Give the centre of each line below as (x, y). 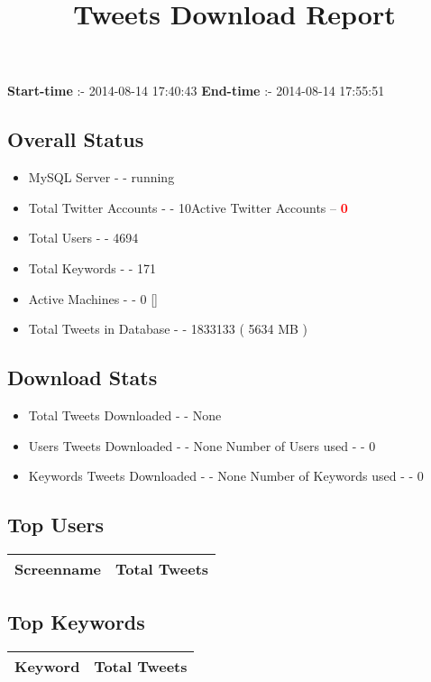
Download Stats (83, 378)
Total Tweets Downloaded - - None (125, 415)
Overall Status (76, 139)
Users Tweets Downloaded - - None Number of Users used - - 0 (202, 445)
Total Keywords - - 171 (92, 267)
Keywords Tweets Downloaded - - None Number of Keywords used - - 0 (226, 476)
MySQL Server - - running (101, 177)
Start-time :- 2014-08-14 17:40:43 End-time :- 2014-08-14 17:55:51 (196, 91)
